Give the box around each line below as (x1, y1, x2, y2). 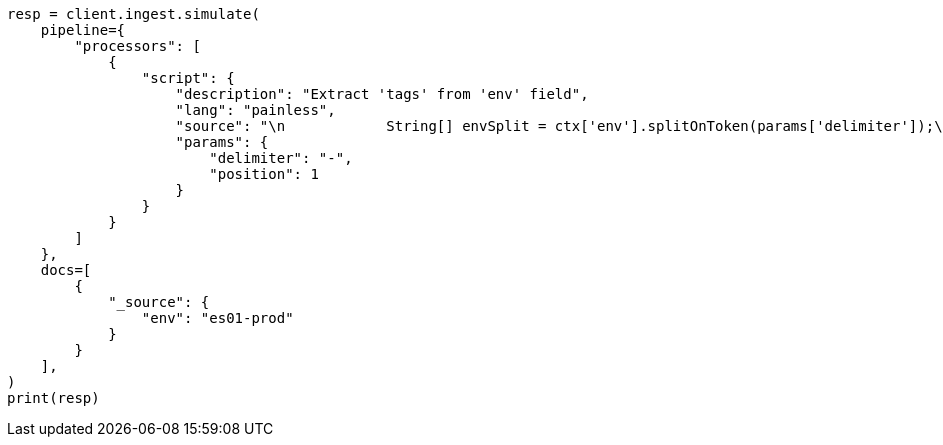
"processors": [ (74, 38, 201, 54)
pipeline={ (40, 22, 126, 38)
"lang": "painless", (175, 102, 336, 118)
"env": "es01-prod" (141, 310, 294, 326)
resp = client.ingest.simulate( (7, 6, 260, 22)
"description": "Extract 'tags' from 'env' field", (175, 86, 589, 102)
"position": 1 (209, 166, 319, 182)
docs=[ (40, 262, 92, 278)
